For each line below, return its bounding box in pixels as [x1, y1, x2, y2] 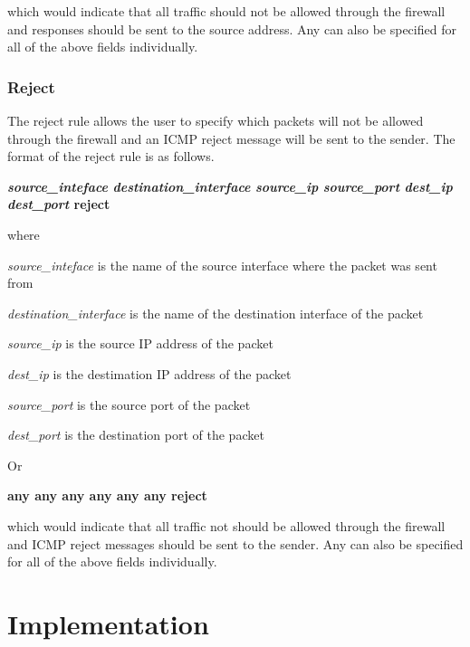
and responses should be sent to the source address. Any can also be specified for [7, 19, 456, 38]
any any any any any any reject [7, 486, 207, 505]
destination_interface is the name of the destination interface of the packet [7, 303, 424, 322]
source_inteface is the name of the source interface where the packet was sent [7, 255, 437, 274]
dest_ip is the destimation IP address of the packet [7, 364, 292, 383]
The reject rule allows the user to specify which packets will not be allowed [7, 111, 424, 129]
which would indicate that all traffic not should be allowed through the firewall [7, 516, 446, 535]
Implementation [7, 604, 209, 642]
